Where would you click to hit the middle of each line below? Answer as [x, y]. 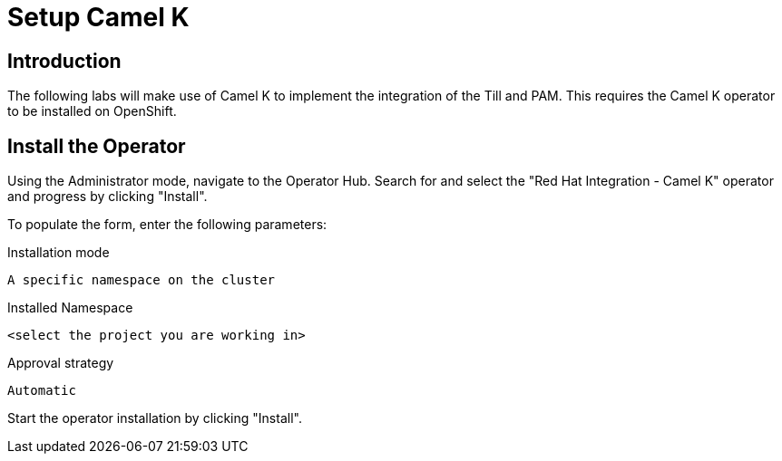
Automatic [42, 391]
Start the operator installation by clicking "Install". [155, 418]
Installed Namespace [70, 308]
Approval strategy [61, 363]
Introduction [64, 61]
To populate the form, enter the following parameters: [167, 225]
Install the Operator [97, 146]
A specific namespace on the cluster [142, 280]
